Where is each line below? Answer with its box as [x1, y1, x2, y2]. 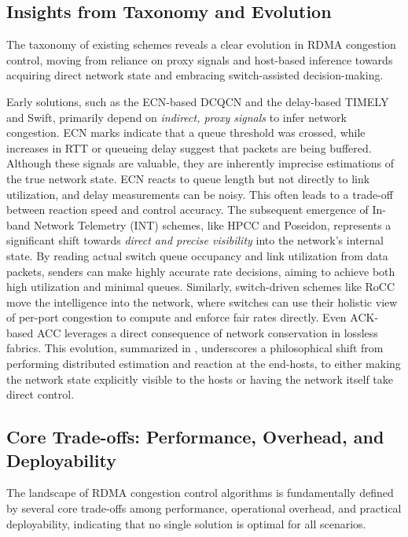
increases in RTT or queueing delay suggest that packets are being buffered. [6, 139, 372, 156]
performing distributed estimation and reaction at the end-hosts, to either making [6, 355, 401, 372]
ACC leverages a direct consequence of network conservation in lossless [36, 324, 378, 340]
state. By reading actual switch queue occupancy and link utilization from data [6, 247, 388, 263]
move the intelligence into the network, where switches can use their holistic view [6, 293, 398, 310]
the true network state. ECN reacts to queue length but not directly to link [6, 170, 370, 186]
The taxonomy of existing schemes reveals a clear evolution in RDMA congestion [6, 36, 396, 53]
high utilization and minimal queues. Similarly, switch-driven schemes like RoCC [6, 278, 395, 295]
